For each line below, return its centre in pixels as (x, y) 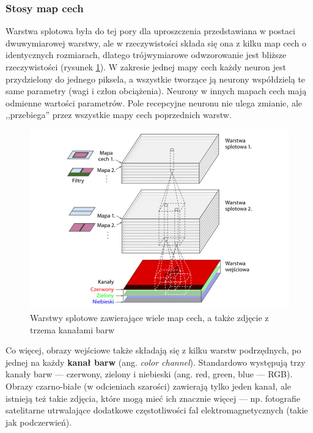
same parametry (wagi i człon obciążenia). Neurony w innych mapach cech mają (156, 91)
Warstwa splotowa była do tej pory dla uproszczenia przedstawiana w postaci (150, 31)
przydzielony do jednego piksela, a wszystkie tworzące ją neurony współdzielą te (156, 79)
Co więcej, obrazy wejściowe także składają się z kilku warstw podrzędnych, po (153, 350)
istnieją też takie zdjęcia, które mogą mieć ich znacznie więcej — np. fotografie (153, 398)
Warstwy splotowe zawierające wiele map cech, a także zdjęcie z (149, 317)
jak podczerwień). (39, 422)
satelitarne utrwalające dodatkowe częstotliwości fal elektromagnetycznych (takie (157, 410)
